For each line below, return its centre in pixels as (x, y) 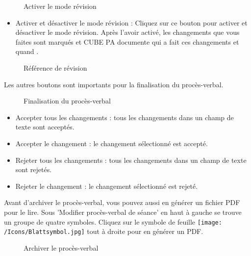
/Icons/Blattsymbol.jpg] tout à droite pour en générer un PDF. (104, 231)
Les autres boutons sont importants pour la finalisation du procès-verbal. (114, 84)
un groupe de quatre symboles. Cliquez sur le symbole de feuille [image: (113, 221)
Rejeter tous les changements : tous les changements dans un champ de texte (131, 160)
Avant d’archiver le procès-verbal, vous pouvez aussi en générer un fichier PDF (122, 202)
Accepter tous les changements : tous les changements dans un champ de (125, 117)
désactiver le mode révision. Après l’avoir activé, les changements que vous (127, 32)
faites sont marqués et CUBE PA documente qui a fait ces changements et (127, 41)
